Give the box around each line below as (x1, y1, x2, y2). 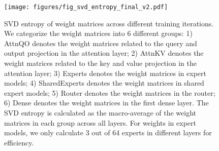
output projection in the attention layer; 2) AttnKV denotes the (4, 48, 204, 58)
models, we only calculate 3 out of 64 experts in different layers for (4, 127, 212, 138)
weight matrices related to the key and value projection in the (4, 58, 197, 68)
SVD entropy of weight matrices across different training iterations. (4, 18, 214, 28)
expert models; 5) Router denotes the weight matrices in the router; (4, 87, 215, 98)
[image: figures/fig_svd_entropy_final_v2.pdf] (4, 4, 168, 11)
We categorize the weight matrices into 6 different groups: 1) (4, 28, 193, 39)
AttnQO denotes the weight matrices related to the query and (4, 37, 197, 48)
